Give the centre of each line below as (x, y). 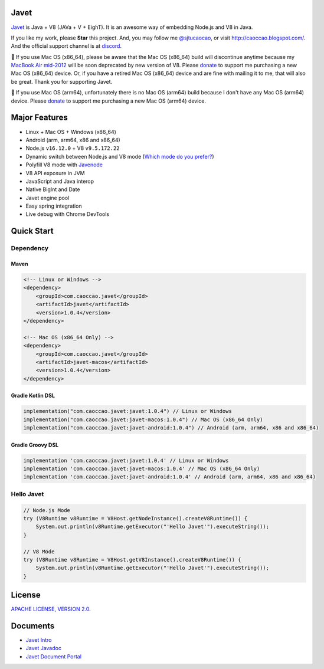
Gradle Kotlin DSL (33, 396)
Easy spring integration (54, 206)
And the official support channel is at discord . (66, 46)
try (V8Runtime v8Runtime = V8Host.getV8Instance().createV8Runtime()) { (132, 560)
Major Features (39, 118)
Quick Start (32, 231)
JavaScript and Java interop (60, 181)
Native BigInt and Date (53, 189)
